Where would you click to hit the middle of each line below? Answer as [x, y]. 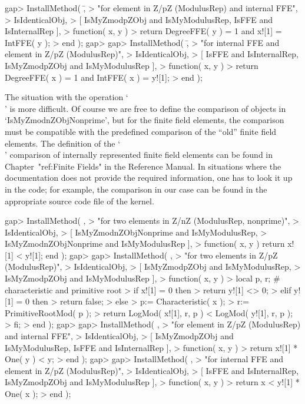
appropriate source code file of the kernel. [79, 201]
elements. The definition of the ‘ [63, 143]
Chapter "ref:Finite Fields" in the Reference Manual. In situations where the [143, 166]
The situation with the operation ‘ [67, 97]
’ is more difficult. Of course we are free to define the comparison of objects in [145, 108]
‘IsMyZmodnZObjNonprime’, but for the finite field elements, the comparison [145, 120]
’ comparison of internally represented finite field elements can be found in [139, 155]
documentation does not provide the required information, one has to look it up [149, 178]
